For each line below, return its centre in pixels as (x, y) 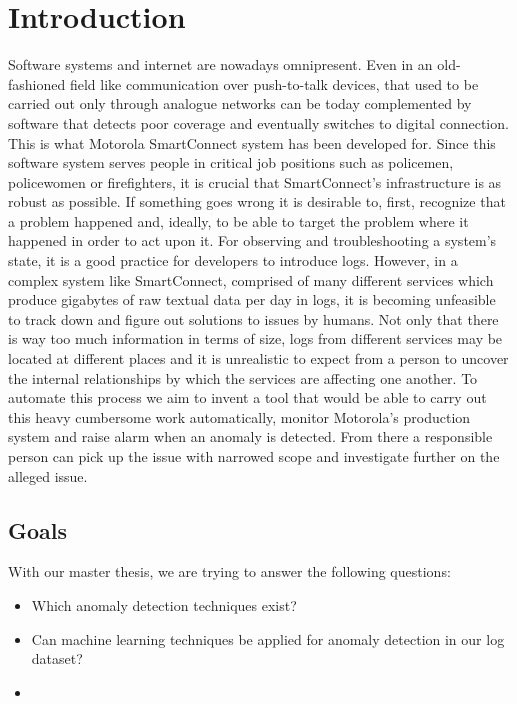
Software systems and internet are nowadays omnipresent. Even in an (220, 64)
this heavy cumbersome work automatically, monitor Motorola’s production (239, 416)
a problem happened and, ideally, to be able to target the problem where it (238, 220)
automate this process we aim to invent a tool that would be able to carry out (247, 397)
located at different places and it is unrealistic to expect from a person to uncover (258, 358)
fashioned (37, 83)
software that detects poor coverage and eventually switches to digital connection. (258, 122)
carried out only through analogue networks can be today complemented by (240, 103)
